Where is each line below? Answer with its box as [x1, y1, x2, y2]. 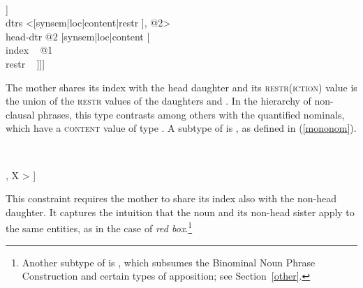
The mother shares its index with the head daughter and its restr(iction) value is [6, 79, 357, 94]
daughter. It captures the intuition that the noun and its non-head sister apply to [6, 204, 355, 219]
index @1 [6, 43, 53, 57]
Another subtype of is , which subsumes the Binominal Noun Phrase [22, 255, 316, 269]
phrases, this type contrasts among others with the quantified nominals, [37, 107, 345, 121]
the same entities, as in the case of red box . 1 [6, 219, 193, 235]
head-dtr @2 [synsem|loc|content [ [6, 29, 150, 43]
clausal [6, 107, 35, 121]
